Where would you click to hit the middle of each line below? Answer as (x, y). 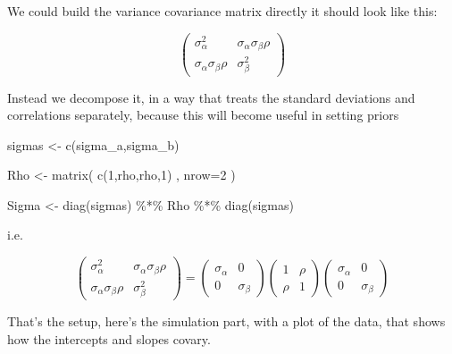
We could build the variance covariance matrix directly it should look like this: (222, 11)
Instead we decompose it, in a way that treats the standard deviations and (211, 97)
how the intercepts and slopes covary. (109, 338)
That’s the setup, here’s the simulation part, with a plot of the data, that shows (226, 320)
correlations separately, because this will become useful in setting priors (203, 115)
